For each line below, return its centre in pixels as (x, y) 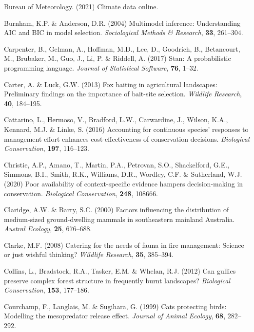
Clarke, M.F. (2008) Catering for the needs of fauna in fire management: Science (124, 245)
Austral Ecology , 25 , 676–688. (48, 229)
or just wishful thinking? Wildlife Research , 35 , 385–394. (89, 254)
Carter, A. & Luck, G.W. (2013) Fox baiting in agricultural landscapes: (111, 84)
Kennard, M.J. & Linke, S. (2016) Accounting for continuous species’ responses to (126, 129)
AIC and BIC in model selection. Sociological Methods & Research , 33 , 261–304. (124, 32)
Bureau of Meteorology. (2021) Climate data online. (81, 6)
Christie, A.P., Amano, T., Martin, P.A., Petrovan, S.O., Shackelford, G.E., (117, 164)
